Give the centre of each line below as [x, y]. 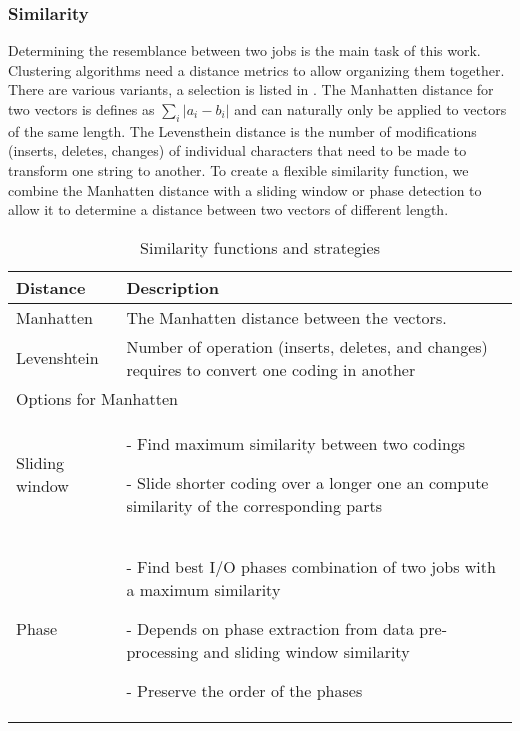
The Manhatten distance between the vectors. [286, 317]
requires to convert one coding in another [271, 369]
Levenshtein [57, 358]
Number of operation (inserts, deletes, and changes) [307, 346]
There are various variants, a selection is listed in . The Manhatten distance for [251, 89]
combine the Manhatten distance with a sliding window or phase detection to [245, 189]
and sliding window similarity [306, 651]
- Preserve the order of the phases [244, 690]
